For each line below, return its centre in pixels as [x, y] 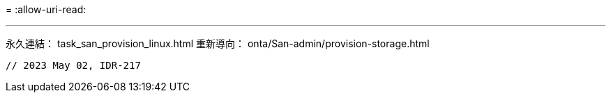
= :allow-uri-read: [46, 9]
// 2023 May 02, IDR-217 [73, 65]
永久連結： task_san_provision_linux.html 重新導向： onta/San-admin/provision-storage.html [218, 43]
